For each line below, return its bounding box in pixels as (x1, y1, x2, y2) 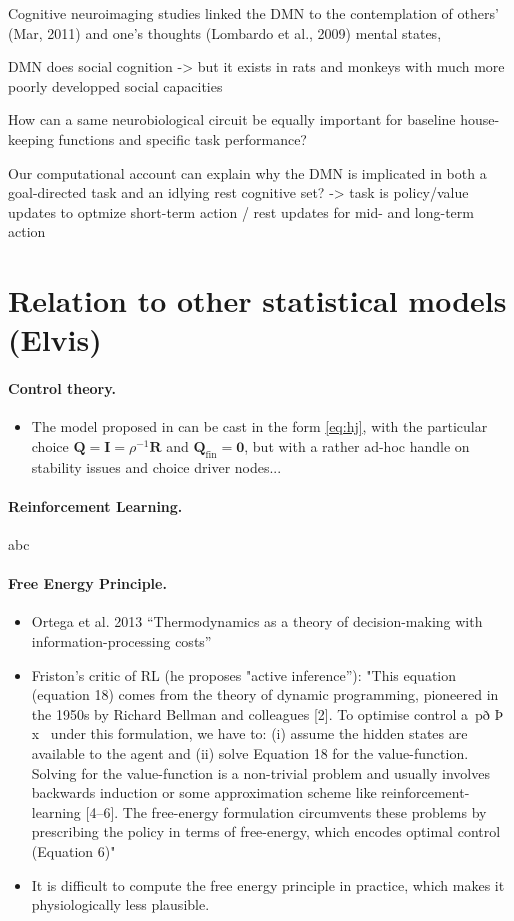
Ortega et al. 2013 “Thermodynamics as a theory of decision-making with (31, 611, 483, 632)
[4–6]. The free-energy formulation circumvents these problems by (85, 801, 487, 822)
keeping (8, 128, 54, 149)
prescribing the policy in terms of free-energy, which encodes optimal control (31, 821, 501, 842)
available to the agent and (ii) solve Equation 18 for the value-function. (31, 743, 469, 764)
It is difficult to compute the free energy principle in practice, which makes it (31, 874, 505, 895)
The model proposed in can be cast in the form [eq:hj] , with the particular (31, 416, 488, 437)
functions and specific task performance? (58, 128, 307, 149)
